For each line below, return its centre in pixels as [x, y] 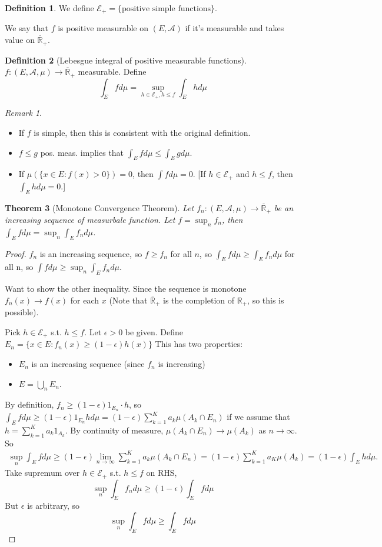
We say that [26, 28]
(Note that [128, 300]
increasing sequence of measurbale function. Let [90, 220]
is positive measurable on [103, 28]
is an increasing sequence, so [91, 253]
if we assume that [258, 417]
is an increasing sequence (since [88, 363]
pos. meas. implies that [82, 152]
